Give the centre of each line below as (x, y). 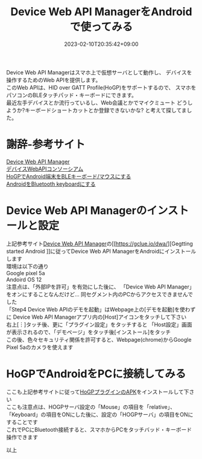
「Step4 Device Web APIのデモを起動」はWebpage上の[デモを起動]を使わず (101, 309)
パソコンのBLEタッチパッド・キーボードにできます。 (72, 95)
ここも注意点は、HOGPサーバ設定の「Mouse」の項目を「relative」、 (91, 407)
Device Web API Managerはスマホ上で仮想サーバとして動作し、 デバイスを (99, 72)
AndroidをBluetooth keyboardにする (51, 184)
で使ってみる (101, 27)
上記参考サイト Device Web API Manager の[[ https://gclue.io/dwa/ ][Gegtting (99, 243)
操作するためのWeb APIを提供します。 (54, 80)
